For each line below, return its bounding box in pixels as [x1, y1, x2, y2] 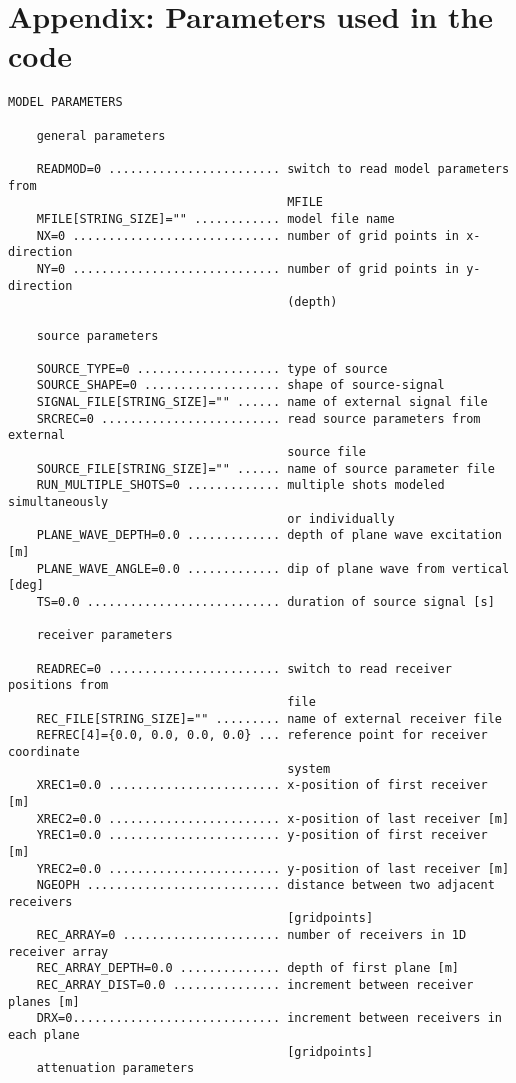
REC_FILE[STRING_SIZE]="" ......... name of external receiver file [36, 711, 502, 726]
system [287, 761, 331, 776]
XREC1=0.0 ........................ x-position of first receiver [36, 778, 488, 793]
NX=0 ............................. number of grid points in [36, 228, 460, 243]
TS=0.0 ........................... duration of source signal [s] [36, 595, 495, 609]
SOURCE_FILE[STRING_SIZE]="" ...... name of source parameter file [36, 461, 495, 476]
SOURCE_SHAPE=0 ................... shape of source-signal [36, 378, 445, 393]
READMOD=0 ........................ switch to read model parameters [36, 161, 510, 176]
